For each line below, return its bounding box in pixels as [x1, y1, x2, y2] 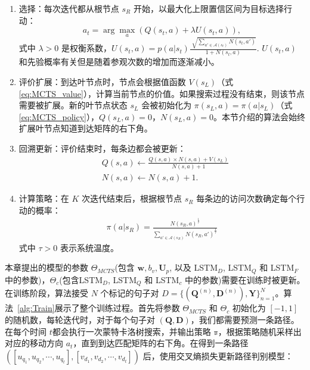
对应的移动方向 [5, 337, 63, 349]
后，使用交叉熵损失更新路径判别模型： [142, 349, 293, 362]
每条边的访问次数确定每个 [196, 192, 297, 205]
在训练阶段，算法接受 [5, 287, 88, 299]
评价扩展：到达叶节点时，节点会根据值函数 [18, 76, 186, 88]
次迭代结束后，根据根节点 [82, 192, 182, 205]
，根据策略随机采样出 [218, 325, 302, 337]
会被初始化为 [141, 99, 192, 111]
